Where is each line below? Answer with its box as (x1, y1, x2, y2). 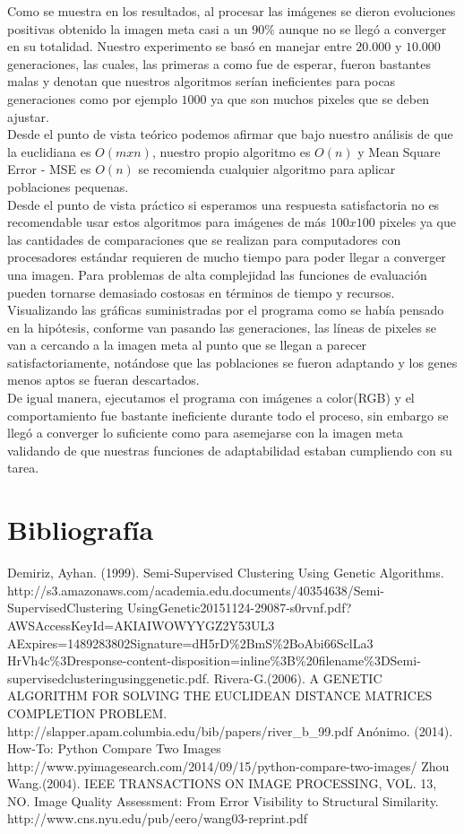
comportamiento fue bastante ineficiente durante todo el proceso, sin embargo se (7, 405, 449, 424)
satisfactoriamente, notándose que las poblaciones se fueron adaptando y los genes (7, 352, 458, 371)
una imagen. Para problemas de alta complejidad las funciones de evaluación (7, 265, 427, 283)
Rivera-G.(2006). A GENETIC (213, 668, 382, 687)
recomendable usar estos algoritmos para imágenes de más (7, 213, 327, 231)
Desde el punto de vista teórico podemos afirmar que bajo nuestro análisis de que (7, 125, 453, 143)
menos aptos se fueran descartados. (7, 370, 200, 389)
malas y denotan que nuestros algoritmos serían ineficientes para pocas (7, 72, 396, 91)
